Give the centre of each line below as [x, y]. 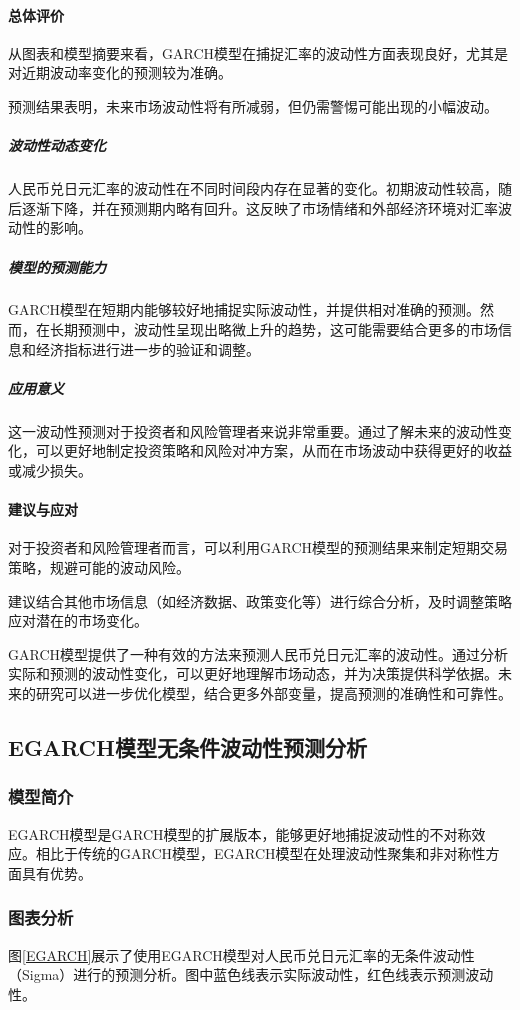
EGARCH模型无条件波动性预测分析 [187, 746]
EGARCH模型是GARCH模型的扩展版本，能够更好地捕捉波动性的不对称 [240, 833]
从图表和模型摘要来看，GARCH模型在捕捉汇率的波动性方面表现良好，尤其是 [258, 52]
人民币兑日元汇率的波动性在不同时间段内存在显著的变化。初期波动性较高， [253, 188]
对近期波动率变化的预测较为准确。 [120, 72]
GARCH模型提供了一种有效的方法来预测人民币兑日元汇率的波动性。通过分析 [258, 653]
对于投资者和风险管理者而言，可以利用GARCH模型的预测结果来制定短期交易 [258, 547]
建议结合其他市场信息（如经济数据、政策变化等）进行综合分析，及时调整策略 [260, 600]
